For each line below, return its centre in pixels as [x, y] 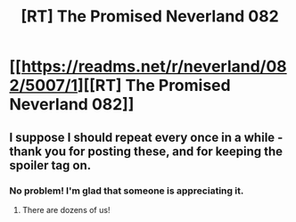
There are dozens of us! [66, 210]
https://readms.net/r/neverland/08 [154, 66]
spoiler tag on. [50, 165]
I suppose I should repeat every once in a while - [146, 137]
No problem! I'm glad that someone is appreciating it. [127, 191]
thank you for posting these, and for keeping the [146, 151]
